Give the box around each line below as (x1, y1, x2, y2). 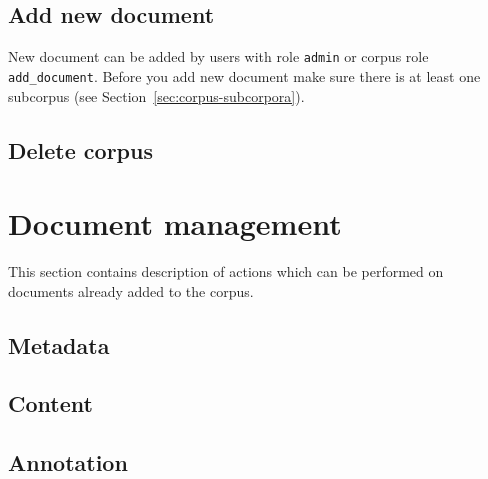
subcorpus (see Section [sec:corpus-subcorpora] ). (8, 85, 305, 106)
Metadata (8, 329, 110, 360)
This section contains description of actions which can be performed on (8, 261, 444, 282)
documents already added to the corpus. (8, 280, 254, 301)
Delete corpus (8, 134, 153, 165)
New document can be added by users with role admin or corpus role (8, 46, 429, 67)
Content (8, 388, 93, 419)
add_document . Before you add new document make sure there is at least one (8, 65, 481, 86)
